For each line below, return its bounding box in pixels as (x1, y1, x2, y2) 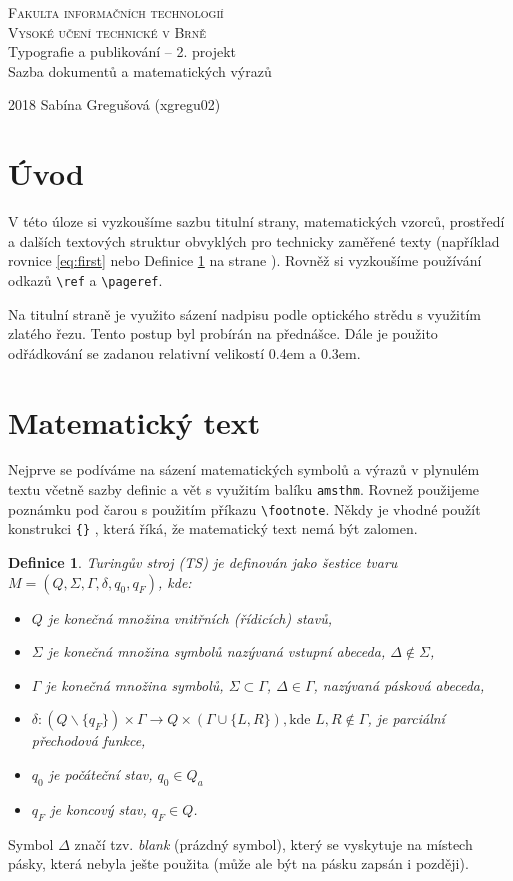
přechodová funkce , (31, 730, 146, 751)
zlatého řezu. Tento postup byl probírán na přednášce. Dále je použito (8, 323, 438, 344)
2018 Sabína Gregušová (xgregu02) (8, 94, 221, 115)
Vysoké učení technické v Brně (8, 21, 206, 42)
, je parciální (367, 708, 445, 729)
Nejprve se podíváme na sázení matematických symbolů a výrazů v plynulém (8, 459, 480, 480)
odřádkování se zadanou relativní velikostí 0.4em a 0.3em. (8, 342, 361, 363)
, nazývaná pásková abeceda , (313, 674, 485, 695)
